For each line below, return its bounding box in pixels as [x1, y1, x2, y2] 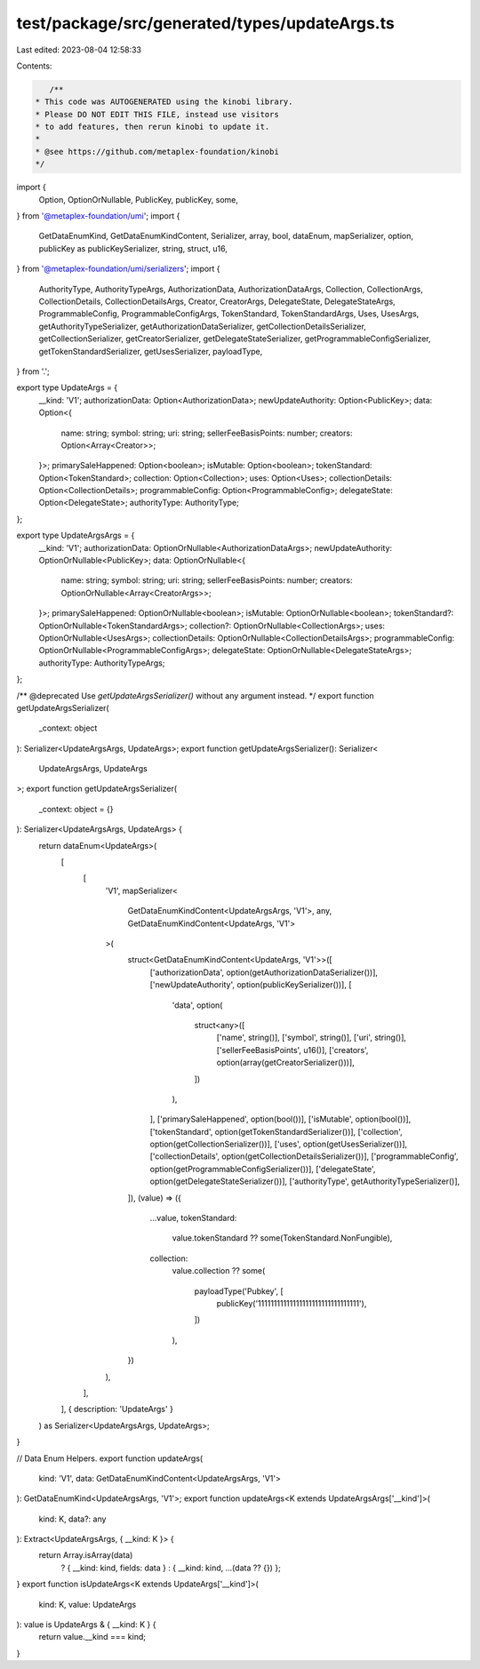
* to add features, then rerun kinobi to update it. [35, 122, 270, 132]
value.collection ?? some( [172, 1266, 266, 1276]
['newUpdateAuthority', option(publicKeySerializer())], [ [149, 979, 352, 990]
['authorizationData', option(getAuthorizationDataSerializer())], [149, 967, 378, 978]
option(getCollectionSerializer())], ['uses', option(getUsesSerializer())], [149, 1138, 408, 1150]
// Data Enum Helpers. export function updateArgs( [16, 1453, 204, 1464]
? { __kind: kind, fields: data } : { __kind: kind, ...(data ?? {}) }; [60, 1562, 282, 1573]
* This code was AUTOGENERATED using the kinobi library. [35, 97, 293, 107]
